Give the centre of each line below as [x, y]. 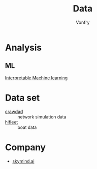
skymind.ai [23, 161]
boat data [27, 127]
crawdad [14, 112]
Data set [23, 98]
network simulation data [42, 116]
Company [25, 147]
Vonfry [83, 22]
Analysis [23, 47]
